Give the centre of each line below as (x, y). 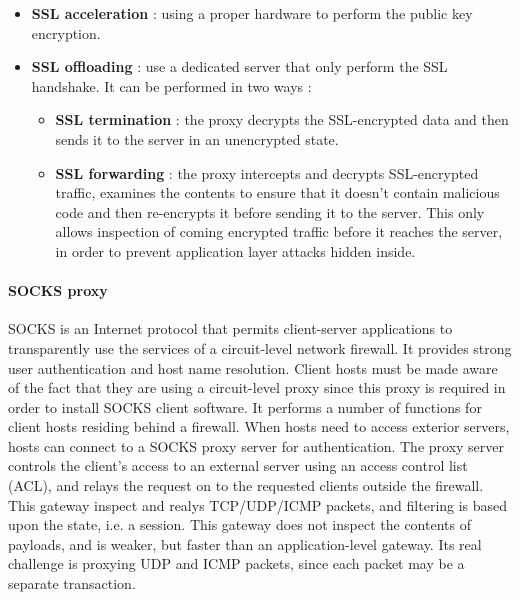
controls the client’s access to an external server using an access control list (238, 465)
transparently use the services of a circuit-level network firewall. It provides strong (260, 347)
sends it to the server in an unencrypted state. (197, 138)
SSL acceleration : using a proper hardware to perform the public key (252, 13)
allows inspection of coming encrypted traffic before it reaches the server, (279, 231)
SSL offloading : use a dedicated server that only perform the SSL (239, 66)
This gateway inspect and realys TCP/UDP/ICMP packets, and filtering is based (258, 504)
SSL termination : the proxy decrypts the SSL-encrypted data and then (282, 119)
